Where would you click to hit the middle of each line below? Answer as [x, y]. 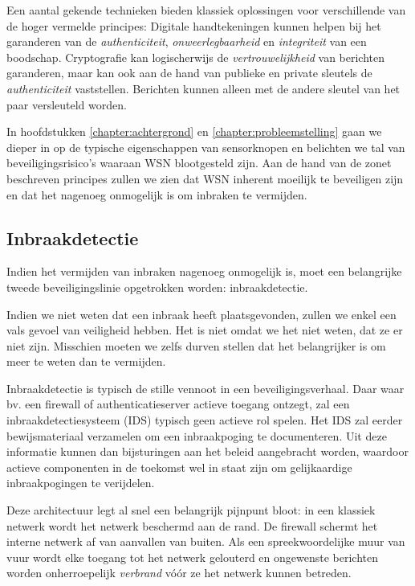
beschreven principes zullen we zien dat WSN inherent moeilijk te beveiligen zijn [205, 178]
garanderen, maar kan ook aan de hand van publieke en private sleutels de [189, 73]
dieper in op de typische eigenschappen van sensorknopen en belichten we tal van [206, 147]
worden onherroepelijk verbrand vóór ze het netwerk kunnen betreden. [179, 573]
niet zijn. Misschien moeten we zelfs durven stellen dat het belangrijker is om [196, 345]
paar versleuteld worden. [67, 104]
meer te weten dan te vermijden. [86, 361]
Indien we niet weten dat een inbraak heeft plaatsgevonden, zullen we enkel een [201, 314]
